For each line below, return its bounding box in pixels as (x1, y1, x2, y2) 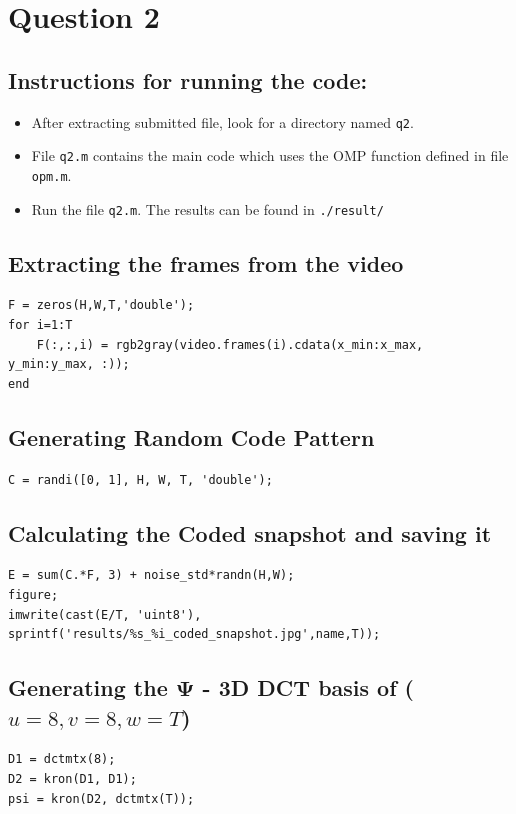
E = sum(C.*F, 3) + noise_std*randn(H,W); (8, 568, 295, 583)
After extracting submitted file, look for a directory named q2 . (31, 111, 414, 132)
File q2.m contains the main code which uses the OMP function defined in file (31, 145, 509, 166)
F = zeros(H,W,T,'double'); (8, 298, 195, 313)
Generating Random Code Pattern (8, 421, 375, 452)
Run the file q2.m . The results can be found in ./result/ (31, 198, 384, 219)
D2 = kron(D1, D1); (8, 771, 137, 786)
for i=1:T (8, 318, 73, 332)
